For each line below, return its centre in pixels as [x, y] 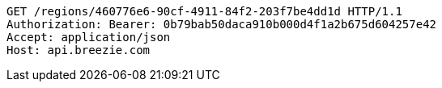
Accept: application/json [89, 37]
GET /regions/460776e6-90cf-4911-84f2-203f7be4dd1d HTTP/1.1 [204, 11]
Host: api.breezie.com [79, 50]
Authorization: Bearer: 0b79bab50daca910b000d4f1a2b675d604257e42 [222, 24]
